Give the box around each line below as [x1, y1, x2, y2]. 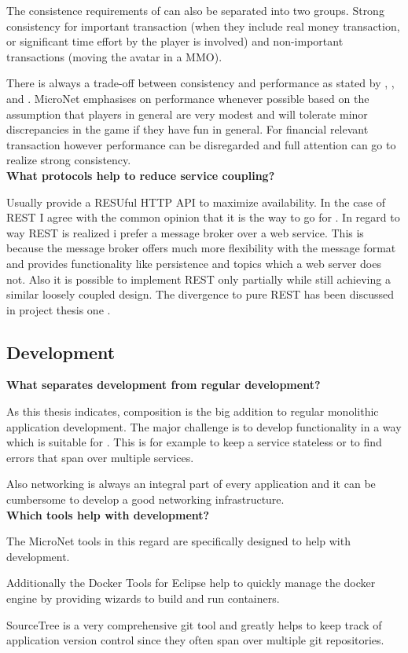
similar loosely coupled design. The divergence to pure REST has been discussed [6, 286, 394, 303]
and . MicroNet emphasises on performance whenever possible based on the [6, 90, 369, 106]
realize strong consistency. [6, 152, 131, 168]
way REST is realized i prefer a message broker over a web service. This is [6, 224, 364, 240]
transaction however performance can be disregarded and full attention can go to [6, 136, 396, 152]
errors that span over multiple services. [6, 449, 194, 465]
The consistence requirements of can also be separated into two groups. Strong [6, 2, 384, 18]
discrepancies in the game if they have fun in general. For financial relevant [6, 121, 369, 138]
